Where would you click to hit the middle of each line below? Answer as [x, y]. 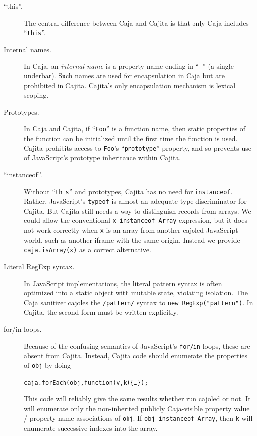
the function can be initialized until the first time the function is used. [131, 138]
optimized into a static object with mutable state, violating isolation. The [136, 293]
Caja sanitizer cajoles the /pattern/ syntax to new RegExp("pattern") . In [138, 302]
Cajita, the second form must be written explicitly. [101, 312]
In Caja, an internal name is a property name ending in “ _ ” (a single [129, 66]
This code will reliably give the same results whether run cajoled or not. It [137, 399]
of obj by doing [48, 365]
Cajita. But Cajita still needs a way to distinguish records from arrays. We [137, 210]
